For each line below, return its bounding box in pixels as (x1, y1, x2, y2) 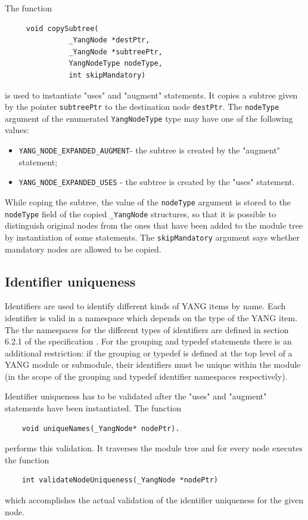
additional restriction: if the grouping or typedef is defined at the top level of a (5, 346, 293, 359)
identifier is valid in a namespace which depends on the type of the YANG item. (5, 311, 298, 324)
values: (5, 124, 29, 136)
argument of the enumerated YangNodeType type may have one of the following (5, 112, 293, 124)
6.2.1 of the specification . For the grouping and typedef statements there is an (5, 335, 292, 347)
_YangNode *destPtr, (69, 36, 150, 45)
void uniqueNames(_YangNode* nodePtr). (21, 424, 180, 433)
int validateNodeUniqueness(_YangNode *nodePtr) (21, 476, 218, 485)
